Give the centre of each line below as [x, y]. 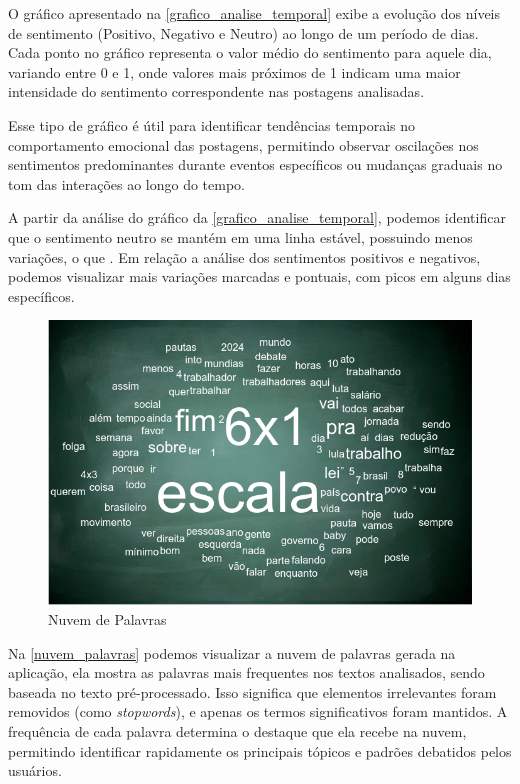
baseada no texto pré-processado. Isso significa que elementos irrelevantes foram [252, 691]
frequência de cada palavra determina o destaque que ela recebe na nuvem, [237, 731]
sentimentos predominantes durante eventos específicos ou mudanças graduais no [255, 164]
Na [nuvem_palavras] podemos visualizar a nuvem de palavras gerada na [232, 652]
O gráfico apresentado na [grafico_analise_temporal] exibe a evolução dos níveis [254, 13]
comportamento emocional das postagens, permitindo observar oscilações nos [243, 144]
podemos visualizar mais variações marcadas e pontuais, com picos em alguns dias [259, 276]
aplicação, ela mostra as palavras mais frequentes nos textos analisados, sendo [246, 672]
